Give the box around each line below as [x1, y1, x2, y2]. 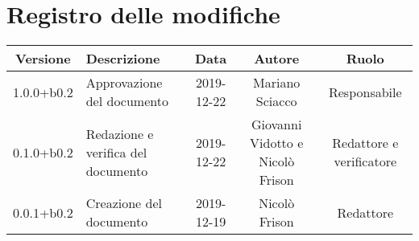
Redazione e [85, 124, 154, 143]
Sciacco [255, 92, 297, 111]
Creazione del [85, 194, 162, 213]
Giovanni [251, 115, 302, 134]
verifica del [85, 142, 147, 161]
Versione [15, 49, 71, 68]
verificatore [334, 152, 397, 171]
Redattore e [332, 133, 399, 153]
